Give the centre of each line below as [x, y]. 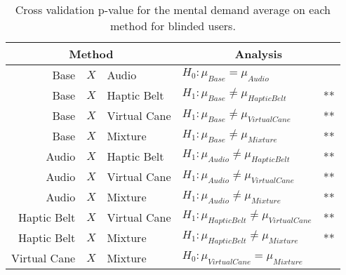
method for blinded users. [173, 26]
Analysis [258, 54]
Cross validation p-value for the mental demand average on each [173, 9]
